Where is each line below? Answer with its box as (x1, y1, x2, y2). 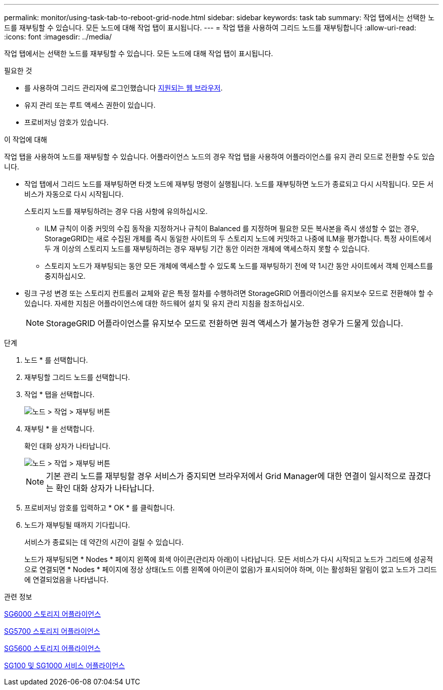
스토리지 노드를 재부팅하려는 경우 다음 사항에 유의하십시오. (24, 207, 208, 215)
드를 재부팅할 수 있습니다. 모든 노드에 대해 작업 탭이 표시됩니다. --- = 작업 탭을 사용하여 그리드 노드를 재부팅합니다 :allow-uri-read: (4, 23, 416, 32)
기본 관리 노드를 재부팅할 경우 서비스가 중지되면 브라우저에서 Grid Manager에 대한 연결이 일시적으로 (46, 471, 407, 481)
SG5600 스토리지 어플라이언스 (4, 644, 101, 653)
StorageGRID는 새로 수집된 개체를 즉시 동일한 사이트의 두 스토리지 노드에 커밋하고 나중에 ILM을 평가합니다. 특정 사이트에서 (45, 234, 431, 243)
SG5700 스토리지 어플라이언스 (4, 627, 100, 635)
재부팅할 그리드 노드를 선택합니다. (24, 373, 130, 381)
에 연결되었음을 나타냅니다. (24, 575, 109, 584)
